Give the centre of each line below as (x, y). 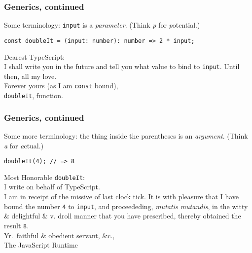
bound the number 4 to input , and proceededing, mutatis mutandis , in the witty (126, 206)
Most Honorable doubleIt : (44, 177)
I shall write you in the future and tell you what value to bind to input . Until (122, 66)
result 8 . (17, 225)
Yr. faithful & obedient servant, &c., (59, 235)
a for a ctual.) (24, 145)
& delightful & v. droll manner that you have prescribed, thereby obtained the (123, 216)
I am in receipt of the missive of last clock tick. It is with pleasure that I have (121, 196)
